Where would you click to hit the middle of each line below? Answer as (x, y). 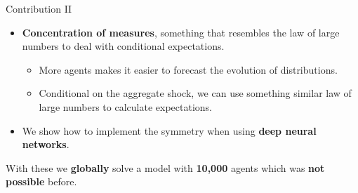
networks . (46, 144)
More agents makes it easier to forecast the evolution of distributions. (188, 69)
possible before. (41, 181)
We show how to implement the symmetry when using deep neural (169, 130)
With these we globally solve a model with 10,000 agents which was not (165, 167)
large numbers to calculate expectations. (125, 106)
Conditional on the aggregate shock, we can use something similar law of (195, 93)
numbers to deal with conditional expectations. (123, 46)
